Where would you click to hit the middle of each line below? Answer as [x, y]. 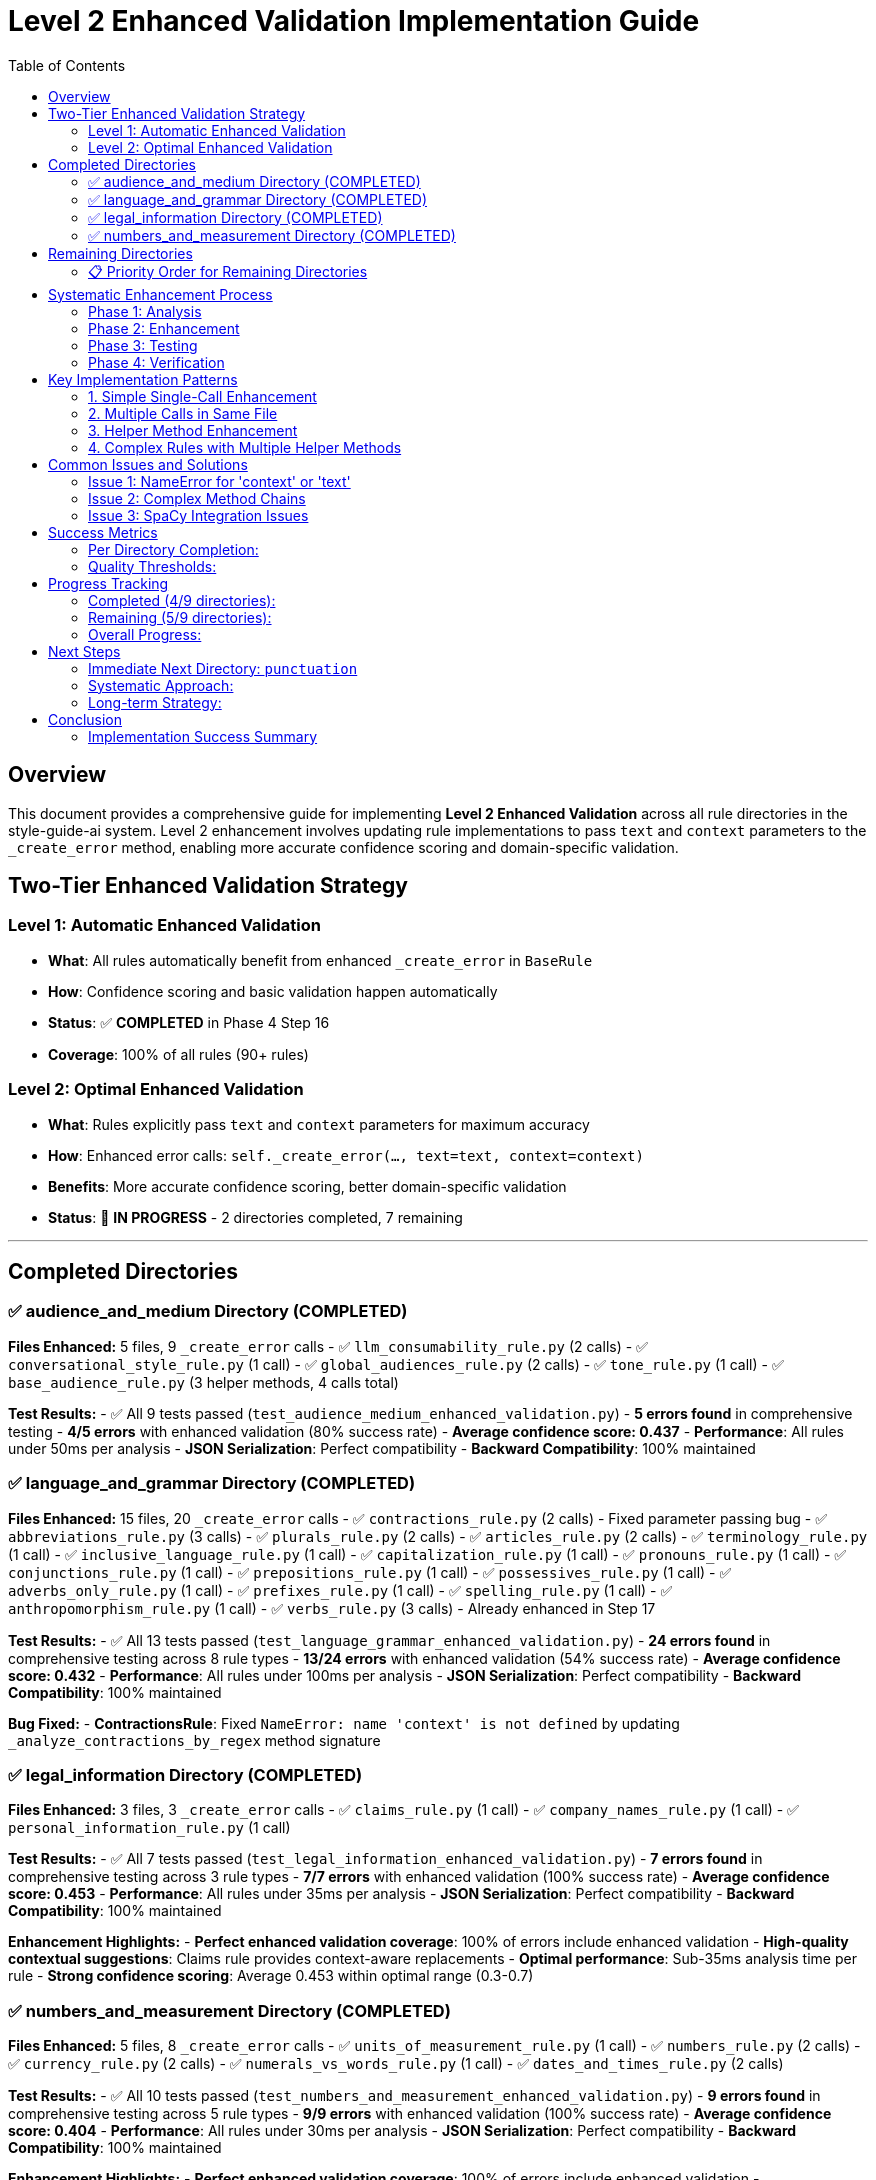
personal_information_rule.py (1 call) [149, 1828]
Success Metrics [103, 532]
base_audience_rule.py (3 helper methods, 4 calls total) [203, 1382]
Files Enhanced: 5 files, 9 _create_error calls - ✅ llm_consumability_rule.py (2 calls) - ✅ [328, 1346]
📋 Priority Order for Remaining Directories [228, 271]
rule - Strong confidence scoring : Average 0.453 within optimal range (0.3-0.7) [271, 1976]
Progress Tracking [108, 583]
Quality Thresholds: [152, 566]
